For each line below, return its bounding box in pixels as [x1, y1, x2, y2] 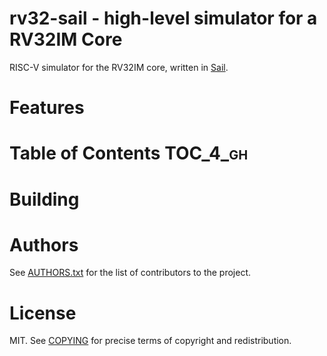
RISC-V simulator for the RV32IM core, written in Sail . [9, 61, 229, 73]
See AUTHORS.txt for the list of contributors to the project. [9, 267, 252, 279]
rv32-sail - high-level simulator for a [9, 7, 318, 30]
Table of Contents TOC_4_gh [9, 142, 249, 165]
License [9, 302, 77, 324]
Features [9, 97, 85, 119]
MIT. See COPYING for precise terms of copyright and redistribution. [9, 335, 292, 347]
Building [9, 188, 80, 211]
